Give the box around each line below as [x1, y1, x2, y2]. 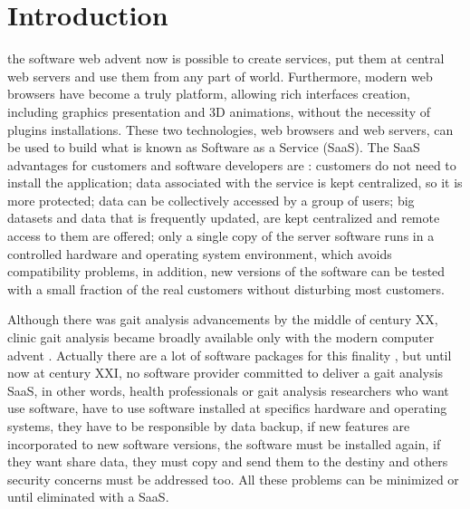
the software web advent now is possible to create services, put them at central [7, 49, 445, 68]
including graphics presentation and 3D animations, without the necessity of [7, 101, 430, 120]
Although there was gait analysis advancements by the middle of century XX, [7, 310, 438, 329]
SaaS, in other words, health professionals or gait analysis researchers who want [7, 380, 449, 399]
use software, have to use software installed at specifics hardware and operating [7, 399, 447, 418]
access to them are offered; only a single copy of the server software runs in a [7, 226, 435, 245]
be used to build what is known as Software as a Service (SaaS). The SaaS [7, 138, 420, 157]
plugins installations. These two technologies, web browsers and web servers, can [7, 120, 454, 139]
